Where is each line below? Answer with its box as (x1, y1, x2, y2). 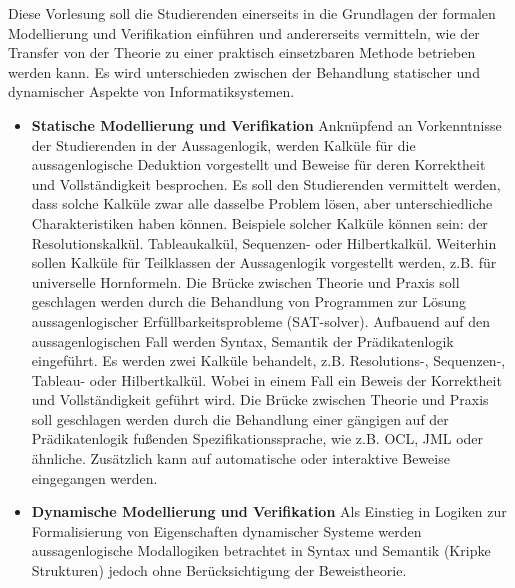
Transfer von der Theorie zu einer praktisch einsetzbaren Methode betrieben (8, 42, 476, 63)
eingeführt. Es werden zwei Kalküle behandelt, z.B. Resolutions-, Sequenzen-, (31, 350, 506, 371)
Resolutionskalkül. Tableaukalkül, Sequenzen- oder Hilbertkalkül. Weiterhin (31, 232, 497, 253)
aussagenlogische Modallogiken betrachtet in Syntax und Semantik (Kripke (31, 540, 491, 561)
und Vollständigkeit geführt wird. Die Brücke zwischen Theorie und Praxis (31, 389, 489, 410)
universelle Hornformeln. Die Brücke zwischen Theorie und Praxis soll (31, 271, 460, 292)
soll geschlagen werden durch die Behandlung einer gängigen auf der (31, 408, 449, 429)
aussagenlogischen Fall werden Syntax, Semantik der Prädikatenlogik (31, 330, 454, 351)
